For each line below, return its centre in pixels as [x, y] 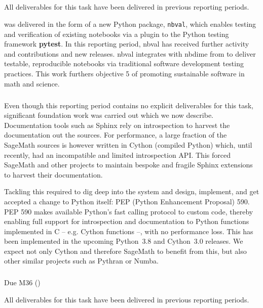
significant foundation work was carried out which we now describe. [109, 115]
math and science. [32, 83]
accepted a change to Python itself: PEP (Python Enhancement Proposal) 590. [127, 201]
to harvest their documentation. [53, 174]
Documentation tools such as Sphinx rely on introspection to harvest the [117, 125]
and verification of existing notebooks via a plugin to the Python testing [117, 34]
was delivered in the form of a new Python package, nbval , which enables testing [130, 24]
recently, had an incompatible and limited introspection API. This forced [117, 155]
